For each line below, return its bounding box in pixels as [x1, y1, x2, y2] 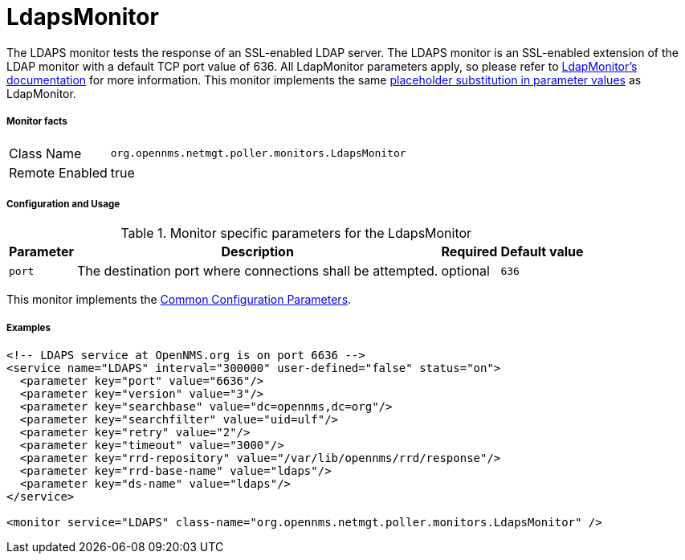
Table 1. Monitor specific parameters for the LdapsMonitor [120, 225, 472, 242]
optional [441, 263, 490, 280]
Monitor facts [6, 116, 67, 128]
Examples [6, 321, 51, 333]
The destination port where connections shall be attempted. [76, 263, 438, 280]
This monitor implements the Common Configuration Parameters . [6, 292, 352, 307]
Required [441, 243, 498, 260]
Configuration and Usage [6, 198, 120, 210]
